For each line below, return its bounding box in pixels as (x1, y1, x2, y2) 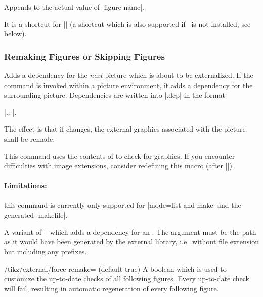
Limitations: (4, 180, 47, 191)
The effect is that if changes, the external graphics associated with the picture (4, 123, 246, 134)
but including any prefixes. (4, 246, 87, 257)
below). (4, 28, 27, 39)
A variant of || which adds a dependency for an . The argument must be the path (4, 226, 256, 237)
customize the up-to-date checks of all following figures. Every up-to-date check (4, 273, 250, 284)
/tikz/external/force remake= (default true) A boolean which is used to (4, 263, 227, 274)
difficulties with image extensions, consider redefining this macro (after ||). (4, 160, 234, 171)
